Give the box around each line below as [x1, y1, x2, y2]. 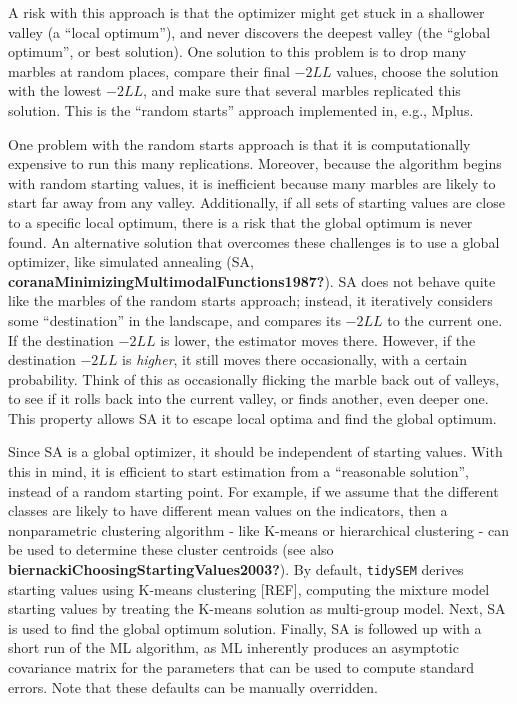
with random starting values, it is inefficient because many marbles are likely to [8, 172, 496, 193]
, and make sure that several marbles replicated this [143, 80, 461, 101]
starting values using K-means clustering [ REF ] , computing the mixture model [8, 578, 490, 599]
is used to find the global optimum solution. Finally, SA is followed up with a [8, 617, 482, 638]
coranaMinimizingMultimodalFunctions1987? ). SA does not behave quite [8, 270, 496, 291]
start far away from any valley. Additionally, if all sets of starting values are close [8, 192, 505, 213]
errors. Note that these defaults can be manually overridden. [8, 676, 378, 697]
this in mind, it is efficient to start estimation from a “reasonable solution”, [8, 461, 470, 482]
